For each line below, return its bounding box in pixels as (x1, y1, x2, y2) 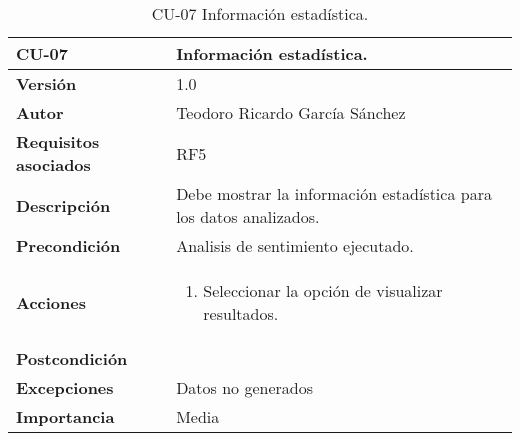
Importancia (16, 405, 115, 428)
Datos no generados (176, 376, 314, 399)
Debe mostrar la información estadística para (176, 182, 492, 205)
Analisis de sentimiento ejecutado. (176, 234, 414, 257)
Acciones (16, 290, 86, 314)
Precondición (16, 234, 121, 257)
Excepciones (16, 376, 114, 399)
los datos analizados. (176, 205, 320, 228)
